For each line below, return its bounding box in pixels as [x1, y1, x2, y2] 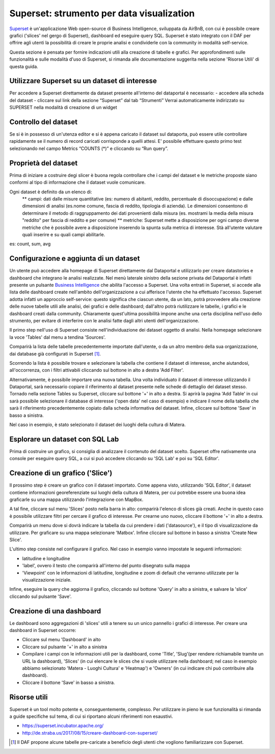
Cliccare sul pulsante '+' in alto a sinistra [22, 643, 107, 650]
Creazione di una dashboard [9, 607, 101, 615]
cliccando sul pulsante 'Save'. [9, 593, 72, 599]
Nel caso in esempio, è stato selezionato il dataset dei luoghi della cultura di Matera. [9, 421, 186, 428]
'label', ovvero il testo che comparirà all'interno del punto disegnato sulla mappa [22, 563, 190, 569]
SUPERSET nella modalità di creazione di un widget [9, 105, 117, 111]
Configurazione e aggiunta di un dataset [9, 254, 140, 263]
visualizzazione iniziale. [22, 576, 72, 583]
